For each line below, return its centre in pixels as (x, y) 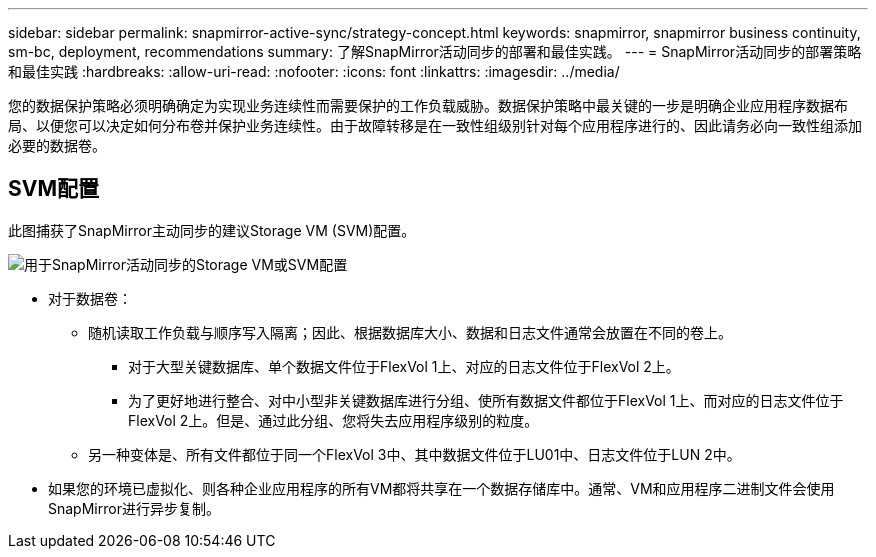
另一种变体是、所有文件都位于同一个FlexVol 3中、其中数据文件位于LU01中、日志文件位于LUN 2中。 (414, 454)
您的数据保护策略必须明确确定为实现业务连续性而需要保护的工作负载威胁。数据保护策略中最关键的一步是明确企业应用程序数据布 (428, 105)
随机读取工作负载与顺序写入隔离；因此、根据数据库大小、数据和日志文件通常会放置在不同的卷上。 (410, 332)
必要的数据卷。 (57, 145)
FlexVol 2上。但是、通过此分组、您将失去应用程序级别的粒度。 (333, 420)
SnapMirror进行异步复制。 (134, 508)
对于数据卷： (90, 298)
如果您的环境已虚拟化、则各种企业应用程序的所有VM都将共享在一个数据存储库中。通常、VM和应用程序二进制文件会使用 (441, 488)
